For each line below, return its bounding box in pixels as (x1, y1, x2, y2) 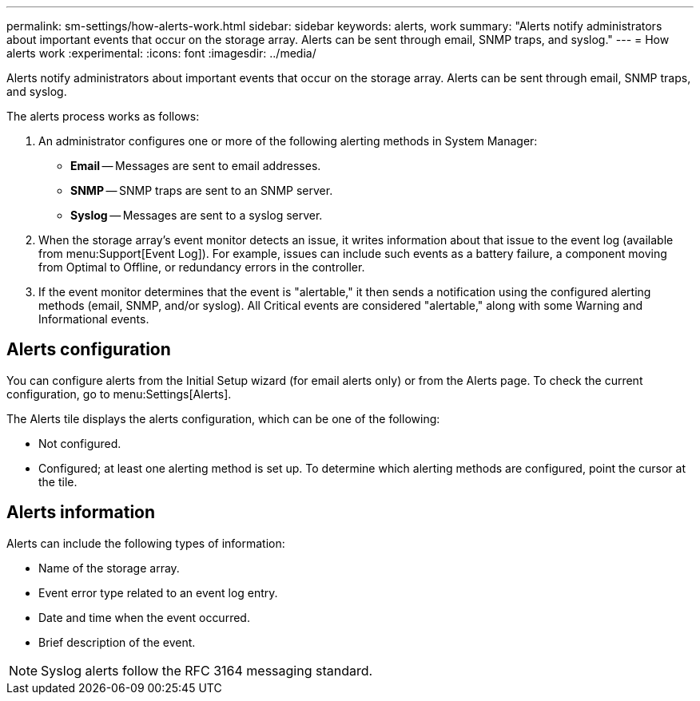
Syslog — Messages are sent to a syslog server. (70, 208, 323, 222)
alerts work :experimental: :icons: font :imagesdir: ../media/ (6, 46, 316, 60)
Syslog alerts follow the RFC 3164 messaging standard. (41, 662, 373, 679)
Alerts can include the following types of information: (6, 536, 285, 550)
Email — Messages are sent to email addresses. (70, 159, 321, 172)
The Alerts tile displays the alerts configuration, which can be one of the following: (6, 411, 440, 426)
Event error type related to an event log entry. (38, 585, 278, 600)
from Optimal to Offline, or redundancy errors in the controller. (38, 260, 365, 274)
